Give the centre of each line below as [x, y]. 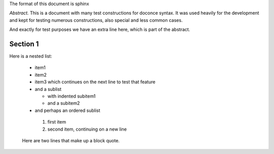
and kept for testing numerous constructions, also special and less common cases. [96, 20]
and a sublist [48, 89]
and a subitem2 [64, 103]
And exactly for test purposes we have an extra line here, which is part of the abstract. [100, 29]
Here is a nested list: [31, 56]
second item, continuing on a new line [87, 129]
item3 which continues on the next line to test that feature [95, 82]
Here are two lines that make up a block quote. [71, 140]
